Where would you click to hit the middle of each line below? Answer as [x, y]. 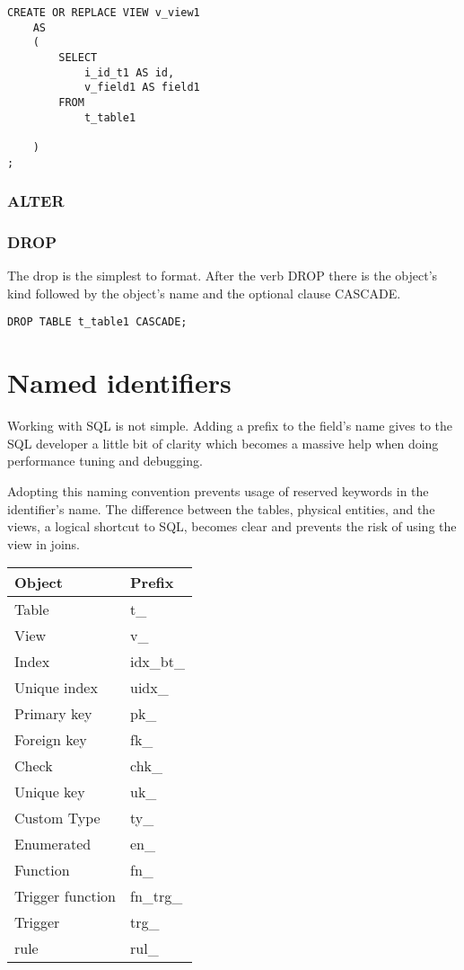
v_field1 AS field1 [142, 88]
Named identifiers [119, 383]
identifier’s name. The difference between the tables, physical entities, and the [221, 508]
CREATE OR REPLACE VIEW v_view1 [104, 13]
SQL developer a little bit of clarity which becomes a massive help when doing [223, 443]
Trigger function [66, 896]
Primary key [53, 714]
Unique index [56, 688]
